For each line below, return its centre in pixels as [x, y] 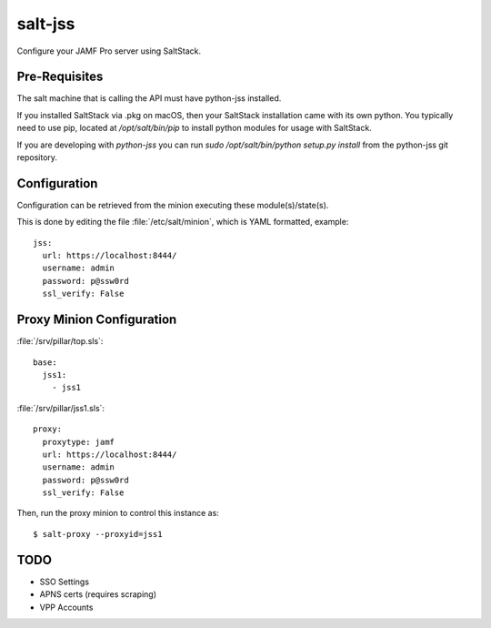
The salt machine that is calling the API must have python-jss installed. [149, 98]
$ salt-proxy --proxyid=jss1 [98, 534]
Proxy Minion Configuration [97, 320]
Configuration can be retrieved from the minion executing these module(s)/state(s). [173, 205]
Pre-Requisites [60, 77]
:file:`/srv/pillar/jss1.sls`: [60, 408]
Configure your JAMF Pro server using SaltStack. [109, 51]
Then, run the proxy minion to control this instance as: [118, 513]
